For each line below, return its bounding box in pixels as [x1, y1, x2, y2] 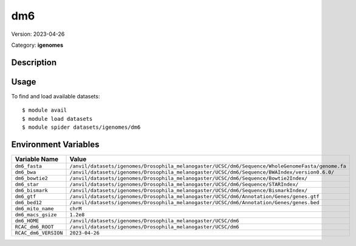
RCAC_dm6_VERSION [15, 230, 63, 236]
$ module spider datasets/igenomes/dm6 [22, 124, 141, 131]
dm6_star [15, 181, 39, 188]
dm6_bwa [15, 169, 36, 176]
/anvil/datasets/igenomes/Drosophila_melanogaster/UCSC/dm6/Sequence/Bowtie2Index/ [69, 175, 308, 182]
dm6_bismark [15, 187, 48, 194]
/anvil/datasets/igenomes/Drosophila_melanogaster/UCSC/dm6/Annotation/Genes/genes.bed [69, 199, 320, 206]
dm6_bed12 [15, 199, 43, 206]
